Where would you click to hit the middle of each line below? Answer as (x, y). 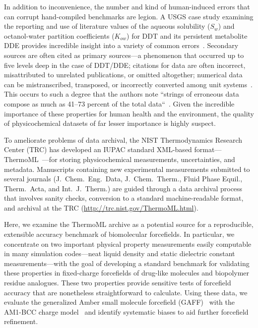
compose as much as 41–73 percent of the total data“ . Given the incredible (119, 103)
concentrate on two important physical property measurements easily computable (128, 244)
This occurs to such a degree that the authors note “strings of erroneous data (122, 94)
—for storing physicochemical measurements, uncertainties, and (138, 159)
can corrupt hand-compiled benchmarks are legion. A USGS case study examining (129, 16)
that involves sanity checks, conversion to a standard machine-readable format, (124, 198)
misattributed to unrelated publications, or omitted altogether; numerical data (123, 75)
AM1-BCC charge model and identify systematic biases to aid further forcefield (126, 311)
